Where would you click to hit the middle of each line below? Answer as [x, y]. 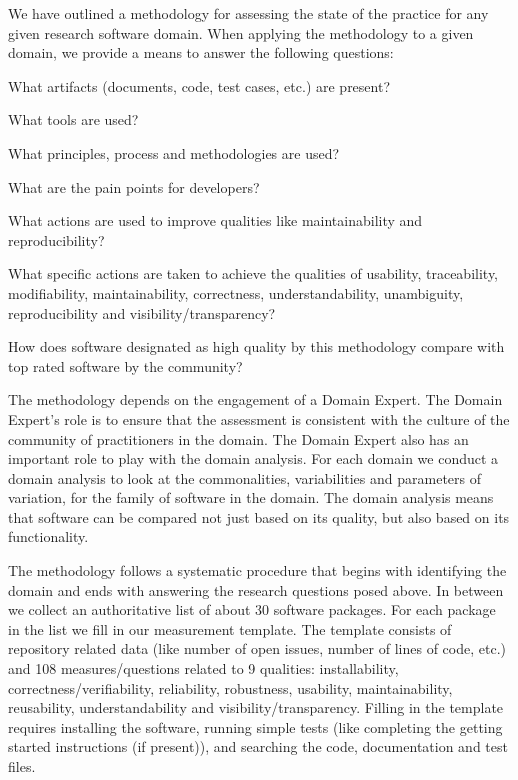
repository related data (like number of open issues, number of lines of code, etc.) [257, 648]
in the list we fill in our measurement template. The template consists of [230, 628]
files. [22, 766]
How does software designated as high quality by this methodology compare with [256, 346]
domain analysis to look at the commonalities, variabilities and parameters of [245, 477]
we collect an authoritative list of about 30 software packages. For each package [252, 609]
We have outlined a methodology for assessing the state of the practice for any [248, 13]
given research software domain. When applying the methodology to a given [241, 32]
